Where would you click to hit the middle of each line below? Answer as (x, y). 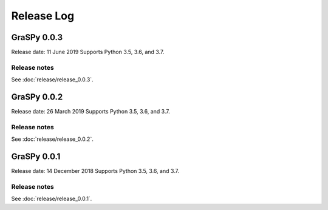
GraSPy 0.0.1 (36, 157)
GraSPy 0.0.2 (37, 97)
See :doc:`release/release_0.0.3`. (52, 80)
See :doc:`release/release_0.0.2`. (52, 139)
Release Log (43, 16)
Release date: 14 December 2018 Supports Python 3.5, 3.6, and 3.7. (95, 171)
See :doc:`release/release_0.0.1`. (52, 199)
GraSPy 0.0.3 (37, 37)
